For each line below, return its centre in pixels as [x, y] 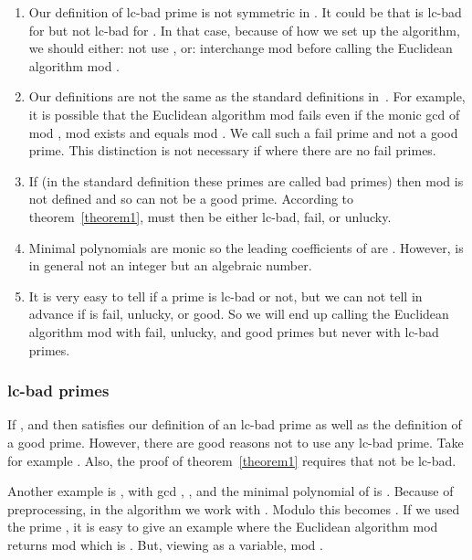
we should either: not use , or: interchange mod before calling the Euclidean [241, 48]
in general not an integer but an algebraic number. [170, 265]
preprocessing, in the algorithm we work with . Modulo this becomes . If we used [234, 508]
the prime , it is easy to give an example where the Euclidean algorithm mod [223, 527]
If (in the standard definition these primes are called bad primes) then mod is [246, 180]
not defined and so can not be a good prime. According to [191, 199]
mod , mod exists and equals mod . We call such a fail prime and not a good [243, 132]
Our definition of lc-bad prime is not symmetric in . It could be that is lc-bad [245, 12]
